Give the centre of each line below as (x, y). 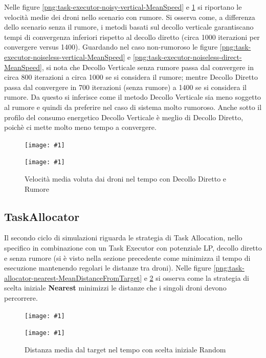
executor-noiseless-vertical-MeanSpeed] (65, 57)
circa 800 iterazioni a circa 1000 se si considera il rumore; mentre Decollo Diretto (131, 77)
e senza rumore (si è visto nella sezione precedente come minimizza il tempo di (127, 258)
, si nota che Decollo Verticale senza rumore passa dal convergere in (148, 67)
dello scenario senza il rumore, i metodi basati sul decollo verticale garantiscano (129, 27)
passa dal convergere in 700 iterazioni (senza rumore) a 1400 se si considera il (125, 87)
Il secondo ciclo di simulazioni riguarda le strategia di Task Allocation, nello (123, 238)
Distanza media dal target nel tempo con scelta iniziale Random (125, 349)
